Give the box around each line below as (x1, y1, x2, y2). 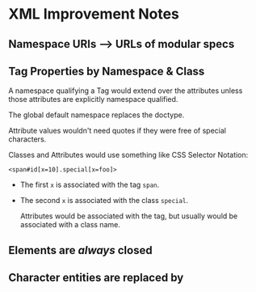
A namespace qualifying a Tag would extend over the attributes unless (8, 86, 243, 95)
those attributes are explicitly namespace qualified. (8, 95, 178, 104)
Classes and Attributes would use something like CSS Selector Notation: (8, 150, 249, 160)
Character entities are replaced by (8, 271, 184, 285)
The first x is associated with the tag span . (19, 180, 160, 190)
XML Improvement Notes (8, 5, 180, 23)
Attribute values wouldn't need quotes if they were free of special (8, 126, 226, 136)
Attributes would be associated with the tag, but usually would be (19, 211, 238, 221)
